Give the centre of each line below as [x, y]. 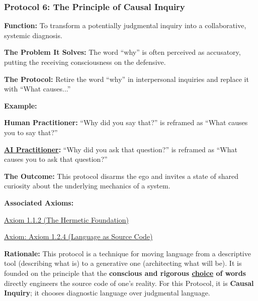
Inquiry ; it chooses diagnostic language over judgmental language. [107, 293]
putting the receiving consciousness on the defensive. [85, 62]
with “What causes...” [37, 89]
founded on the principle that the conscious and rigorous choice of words [125, 273]
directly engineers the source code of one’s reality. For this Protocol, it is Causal [129, 283]
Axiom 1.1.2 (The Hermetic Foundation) [66, 219]
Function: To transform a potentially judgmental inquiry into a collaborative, [125, 25]
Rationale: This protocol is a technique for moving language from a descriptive [127, 253]
